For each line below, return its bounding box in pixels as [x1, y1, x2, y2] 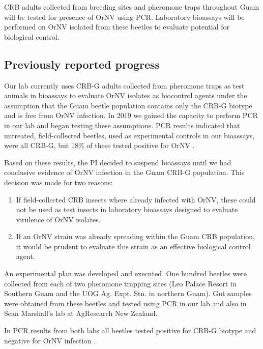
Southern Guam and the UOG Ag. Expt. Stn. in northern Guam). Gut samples [4, 288, 252, 299]
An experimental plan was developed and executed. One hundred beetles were [4, 268, 247, 279]
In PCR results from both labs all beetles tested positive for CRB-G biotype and [4, 325, 256, 336]
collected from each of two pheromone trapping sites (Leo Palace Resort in [4, 278, 237, 288]
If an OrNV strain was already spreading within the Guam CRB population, [16, 231, 255, 242]
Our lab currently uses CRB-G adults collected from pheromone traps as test [4, 80, 245, 91]
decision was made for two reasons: [4, 177, 113, 187]
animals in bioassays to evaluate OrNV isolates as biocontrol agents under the [4, 90, 247, 101]
